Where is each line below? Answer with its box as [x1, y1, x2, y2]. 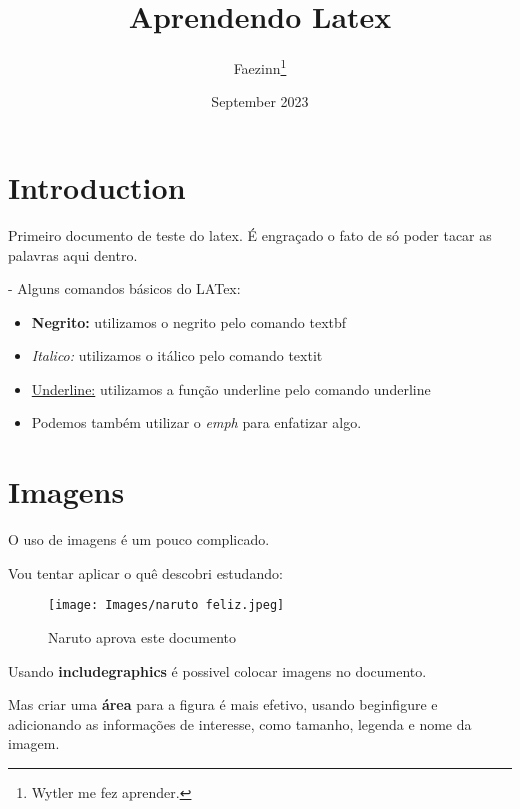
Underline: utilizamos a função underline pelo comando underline [31, 378, 431, 399]
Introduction [8, 166, 186, 207]
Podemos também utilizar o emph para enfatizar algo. [31, 412, 362, 433]
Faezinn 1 [233, 55, 287, 78]
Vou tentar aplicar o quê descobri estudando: [8, 562, 283, 583]
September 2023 [211, 91, 309, 112]
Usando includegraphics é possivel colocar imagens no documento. [8, 660, 427, 681]
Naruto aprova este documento [48, 627, 236, 648]
